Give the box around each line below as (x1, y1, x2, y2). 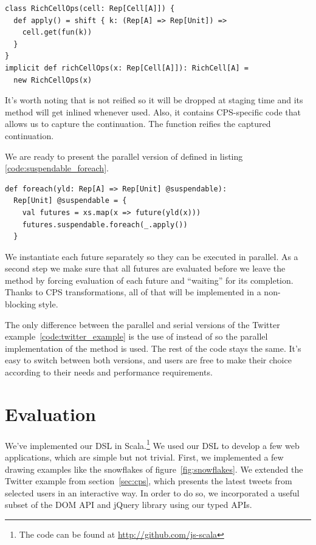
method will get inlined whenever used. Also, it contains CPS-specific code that (5, 105, 301, 118)
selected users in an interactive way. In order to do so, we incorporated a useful (5, 486, 300, 499)
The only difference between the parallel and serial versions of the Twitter (5, 318, 280, 331)
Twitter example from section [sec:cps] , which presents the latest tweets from (5, 475, 292, 487)
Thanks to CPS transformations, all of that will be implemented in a (5, 286, 261, 298)
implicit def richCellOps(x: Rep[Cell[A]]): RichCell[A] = (5, 63, 249, 72)
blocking (5, 298, 36, 310)
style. (38, 298, 58, 310)
